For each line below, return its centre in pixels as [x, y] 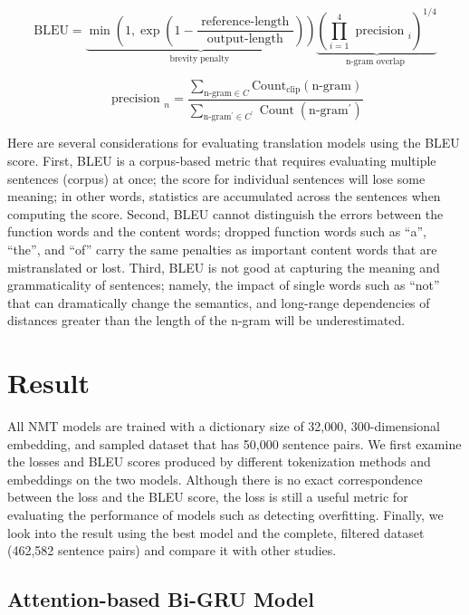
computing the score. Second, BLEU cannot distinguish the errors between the [225, 213]
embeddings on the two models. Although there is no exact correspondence [215, 479]
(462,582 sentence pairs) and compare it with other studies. [172, 550]
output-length [245, 39]
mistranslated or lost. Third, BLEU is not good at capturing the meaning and [224, 267]
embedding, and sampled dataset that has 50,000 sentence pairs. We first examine [234, 443]
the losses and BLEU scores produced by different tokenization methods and [219, 461]
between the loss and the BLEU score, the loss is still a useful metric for [208, 497]
